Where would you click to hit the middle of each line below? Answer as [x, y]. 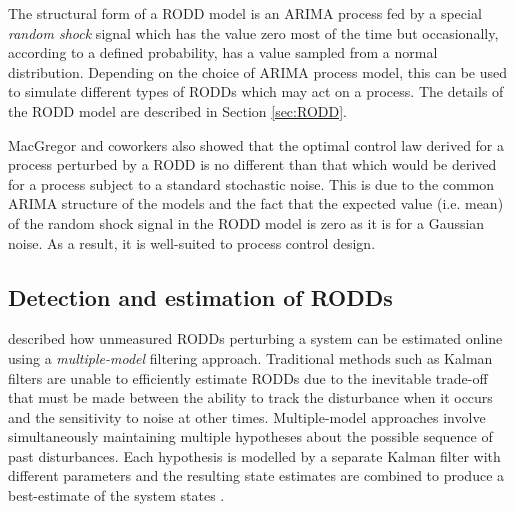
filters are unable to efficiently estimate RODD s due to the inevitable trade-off [248, 377]
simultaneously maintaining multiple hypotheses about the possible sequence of [250, 436]
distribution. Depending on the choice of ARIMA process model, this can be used [258, 71]
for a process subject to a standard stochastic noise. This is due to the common [251, 183]
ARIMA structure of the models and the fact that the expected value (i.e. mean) [256, 203]
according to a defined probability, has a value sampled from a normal [223, 52]
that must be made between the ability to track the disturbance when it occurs [250, 397]
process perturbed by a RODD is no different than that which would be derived [252, 164]
